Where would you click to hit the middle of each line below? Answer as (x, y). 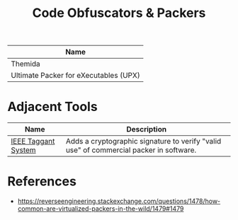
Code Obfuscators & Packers (119, 13)
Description (147, 129)
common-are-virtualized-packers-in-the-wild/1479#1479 (101, 209)
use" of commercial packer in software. (131, 150)
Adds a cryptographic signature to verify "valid (143, 141)
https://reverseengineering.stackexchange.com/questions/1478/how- (119, 201)
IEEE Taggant (33, 141)
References (42, 181)
